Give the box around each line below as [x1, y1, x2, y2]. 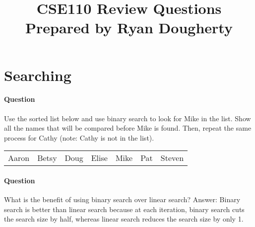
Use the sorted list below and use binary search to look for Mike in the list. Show [4, 113, 251, 123]
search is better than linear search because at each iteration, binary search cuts [4, 204, 245, 214]
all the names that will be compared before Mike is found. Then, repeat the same [4, 123, 252, 133]
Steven [160, 152, 184, 164]
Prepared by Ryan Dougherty [25, 17, 233, 38]
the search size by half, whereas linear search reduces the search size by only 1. [4, 214, 244, 224]
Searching [4, 65, 71, 85]
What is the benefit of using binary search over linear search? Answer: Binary [4, 194, 241, 205]
